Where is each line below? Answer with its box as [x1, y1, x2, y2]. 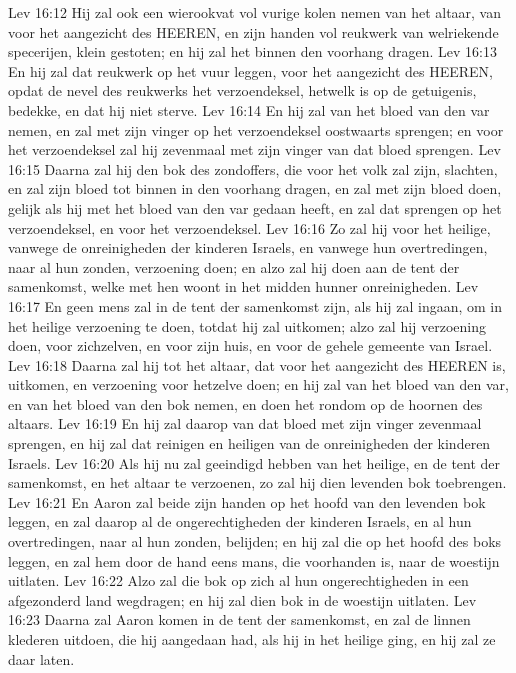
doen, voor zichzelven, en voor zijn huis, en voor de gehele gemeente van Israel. [8, 335, 493, 356]
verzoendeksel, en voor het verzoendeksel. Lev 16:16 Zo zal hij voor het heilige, [8, 217, 491, 238]
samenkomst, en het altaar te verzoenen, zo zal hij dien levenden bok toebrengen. [8, 472, 507, 493]
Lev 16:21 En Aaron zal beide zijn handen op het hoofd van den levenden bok [8, 491, 486, 512]
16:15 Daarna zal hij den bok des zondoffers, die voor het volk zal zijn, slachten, [8, 158, 498, 179]
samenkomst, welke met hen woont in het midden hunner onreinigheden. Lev [8, 276, 479, 297]
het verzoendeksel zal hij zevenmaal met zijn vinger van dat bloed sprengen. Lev [8, 139, 501, 160]
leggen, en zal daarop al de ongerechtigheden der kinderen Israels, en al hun [8, 511, 472, 532]
